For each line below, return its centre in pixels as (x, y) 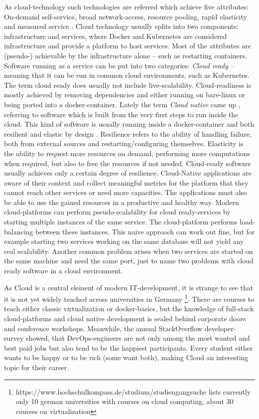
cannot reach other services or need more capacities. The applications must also (126, 192)
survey (14, 338)
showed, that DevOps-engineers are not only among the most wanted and (138, 338)
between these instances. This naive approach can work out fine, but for (145, 231)
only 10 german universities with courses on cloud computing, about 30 (125, 401)
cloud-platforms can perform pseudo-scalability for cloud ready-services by (117, 212)
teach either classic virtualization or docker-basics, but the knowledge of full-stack (129, 309)
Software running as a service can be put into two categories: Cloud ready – (119, 65)
